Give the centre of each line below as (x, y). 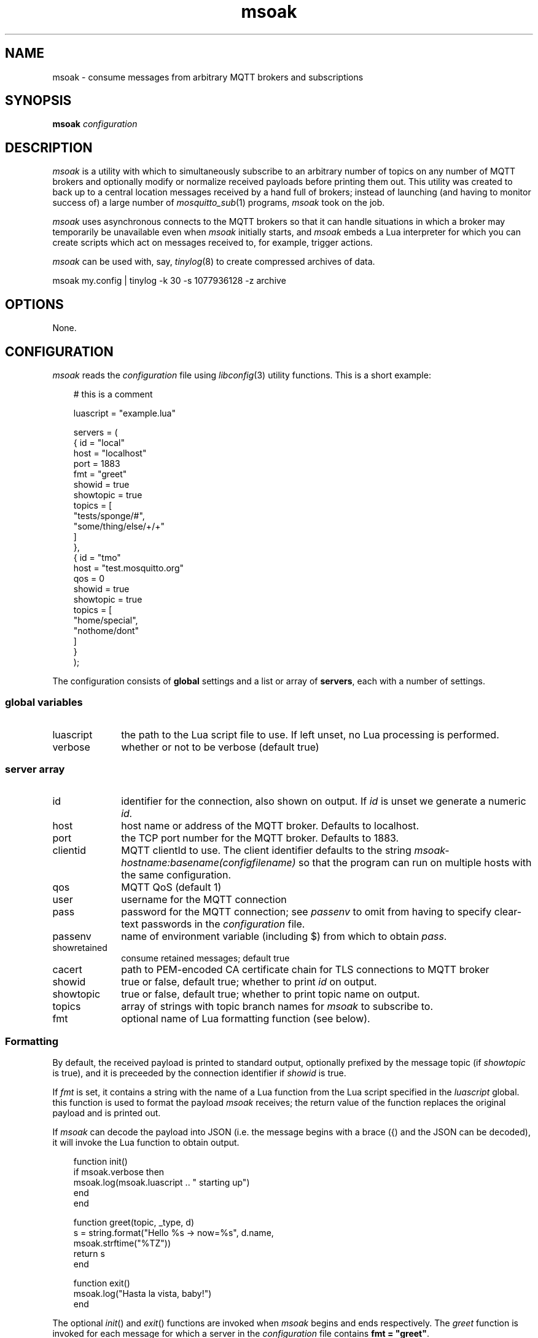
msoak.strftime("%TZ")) (122, 1243)
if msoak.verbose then (119, 1172)
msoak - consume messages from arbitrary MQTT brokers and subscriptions (208, 77)
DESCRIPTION (49, 147)
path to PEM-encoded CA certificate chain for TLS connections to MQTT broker (305, 970)
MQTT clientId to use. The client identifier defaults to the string (266, 851)
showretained (80, 948)
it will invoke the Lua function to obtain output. (146, 1143)
